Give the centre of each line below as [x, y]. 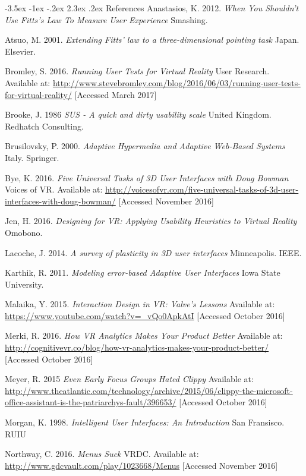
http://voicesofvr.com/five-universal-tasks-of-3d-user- [202, 189]
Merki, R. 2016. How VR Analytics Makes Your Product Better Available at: [144, 335]
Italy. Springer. [32, 157]
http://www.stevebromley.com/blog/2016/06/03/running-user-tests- [176, 82]
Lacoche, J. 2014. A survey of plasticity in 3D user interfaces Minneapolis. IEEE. [153, 252]
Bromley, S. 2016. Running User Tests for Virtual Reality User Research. [137, 71]
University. [24, 284]
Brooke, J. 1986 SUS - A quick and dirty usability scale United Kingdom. [138, 114]
